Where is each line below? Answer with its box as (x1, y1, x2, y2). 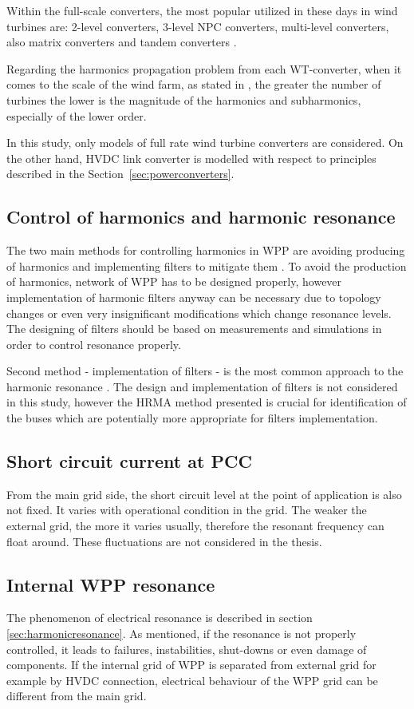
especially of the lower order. (6, 107, 147, 124)
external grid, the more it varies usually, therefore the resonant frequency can (6, 517, 384, 534)
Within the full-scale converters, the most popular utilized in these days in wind (6, 2, 398, 18)
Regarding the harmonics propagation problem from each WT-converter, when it (6, 60, 402, 77)
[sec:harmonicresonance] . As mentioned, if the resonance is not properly (6, 625, 357, 642)
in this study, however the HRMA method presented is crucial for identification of (6, 394, 407, 410)
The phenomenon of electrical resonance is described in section (6, 609, 313, 626)
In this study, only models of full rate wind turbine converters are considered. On (6, 134, 404, 151)
